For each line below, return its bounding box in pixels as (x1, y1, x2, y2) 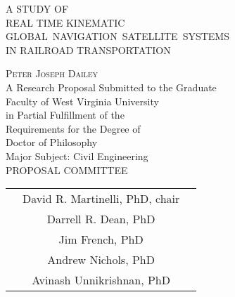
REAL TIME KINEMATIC (6, 15, 125, 29)
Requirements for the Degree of (6, 121, 141, 136)
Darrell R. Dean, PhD (46, 211, 155, 227)
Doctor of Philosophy (6, 135, 98, 150)
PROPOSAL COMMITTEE (6, 162, 128, 177)
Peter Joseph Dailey (6, 66, 99, 81)
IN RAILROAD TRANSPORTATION (6, 42, 171, 57)
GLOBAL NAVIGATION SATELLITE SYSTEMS (6, 29, 229, 44)
